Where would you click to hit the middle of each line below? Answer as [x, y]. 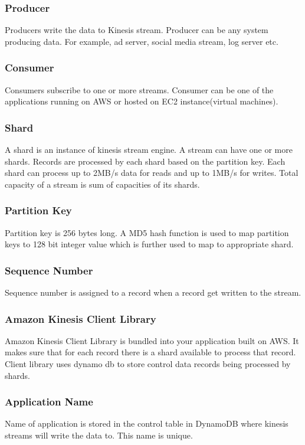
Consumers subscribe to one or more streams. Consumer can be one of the [139, 89]
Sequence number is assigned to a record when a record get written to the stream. [153, 292]
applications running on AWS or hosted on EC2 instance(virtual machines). [142, 101]
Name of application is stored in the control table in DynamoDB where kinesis [147, 423]
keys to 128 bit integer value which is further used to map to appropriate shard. [149, 244]
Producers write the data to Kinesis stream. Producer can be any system [137, 30]
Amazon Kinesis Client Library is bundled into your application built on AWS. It [152, 340]
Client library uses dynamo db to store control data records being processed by [148, 364]
